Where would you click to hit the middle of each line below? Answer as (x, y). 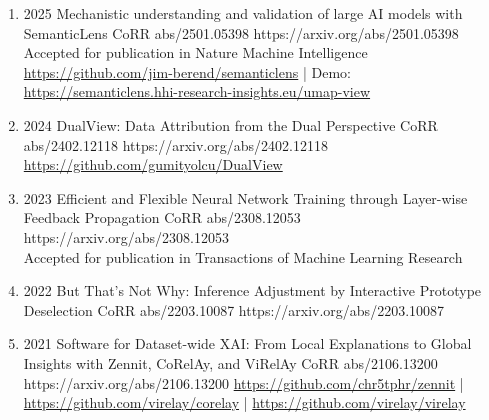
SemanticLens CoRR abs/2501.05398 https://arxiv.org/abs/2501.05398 (241, 32)
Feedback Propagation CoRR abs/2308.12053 (162, 217)
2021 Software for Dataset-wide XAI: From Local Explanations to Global (247, 343)
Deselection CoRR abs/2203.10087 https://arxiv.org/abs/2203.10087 (234, 309)
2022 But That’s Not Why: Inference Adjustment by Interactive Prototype (252, 290)
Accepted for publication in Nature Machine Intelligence (195, 52)
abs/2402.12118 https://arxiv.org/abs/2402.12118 (175, 144)
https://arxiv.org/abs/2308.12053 (126, 236)
